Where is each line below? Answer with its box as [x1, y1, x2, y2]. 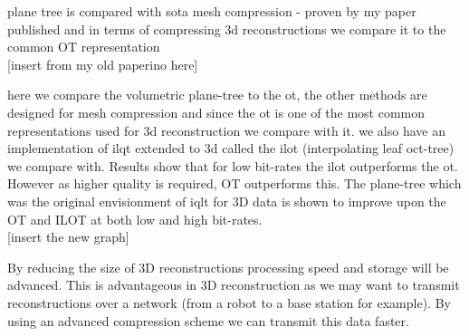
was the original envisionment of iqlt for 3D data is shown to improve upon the [7, 191, 446, 210]
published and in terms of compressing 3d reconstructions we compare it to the [7, 19, 446, 38]
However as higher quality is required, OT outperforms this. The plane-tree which [7, 174, 462, 193]
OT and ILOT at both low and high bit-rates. [7, 209, 263, 228]
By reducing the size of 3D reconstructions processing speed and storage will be [7, 257, 449, 276]
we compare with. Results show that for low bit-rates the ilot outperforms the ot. [7, 156, 458, 175]
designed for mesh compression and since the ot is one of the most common [7, 102, 425, 121]
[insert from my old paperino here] [7, 54, 198, 73]
